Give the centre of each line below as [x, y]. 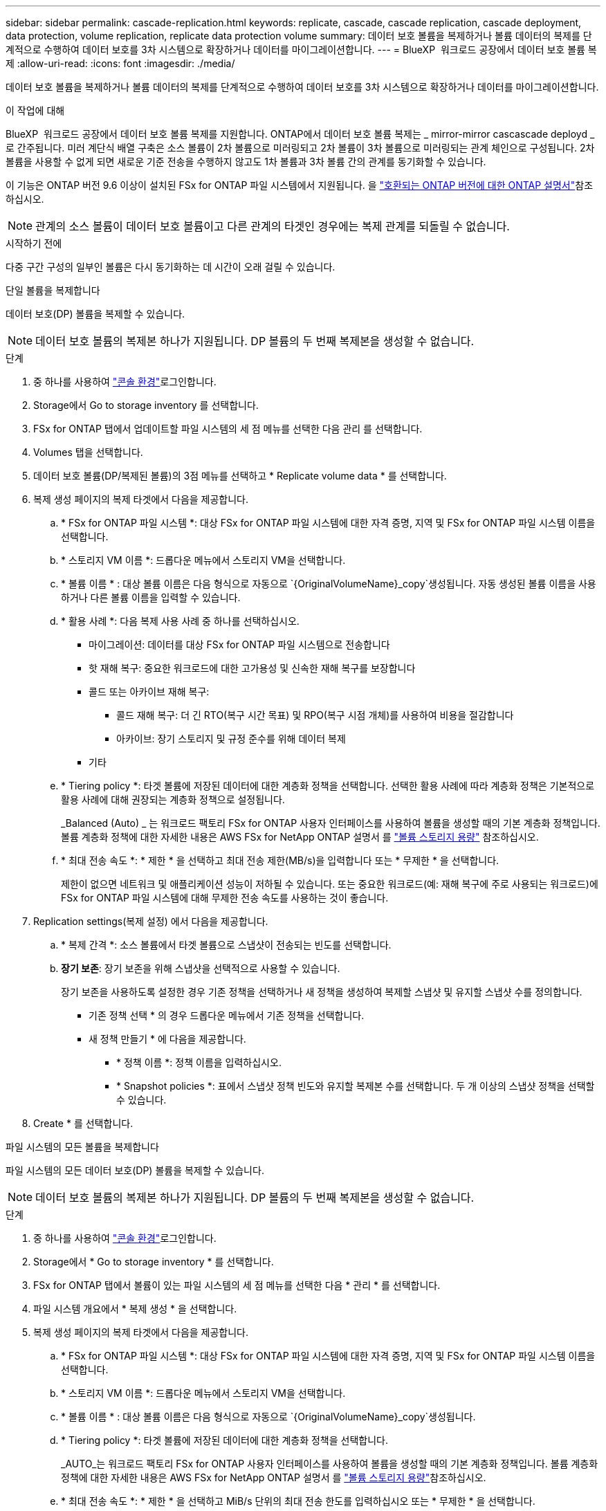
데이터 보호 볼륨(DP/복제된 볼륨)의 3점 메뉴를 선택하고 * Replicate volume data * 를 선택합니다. [240, 476]
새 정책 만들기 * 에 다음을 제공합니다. [167, 1039]
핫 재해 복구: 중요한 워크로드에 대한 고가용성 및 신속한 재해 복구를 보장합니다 [252, 668]
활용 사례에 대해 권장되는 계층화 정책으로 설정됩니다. [173, 799]
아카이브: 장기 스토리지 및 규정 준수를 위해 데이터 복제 [231, 739]
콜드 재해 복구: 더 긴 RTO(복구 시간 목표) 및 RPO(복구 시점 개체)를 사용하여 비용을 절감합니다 [315, 715]
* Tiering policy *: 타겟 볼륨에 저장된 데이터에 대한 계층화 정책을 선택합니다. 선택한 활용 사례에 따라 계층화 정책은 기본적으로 [328, 786]
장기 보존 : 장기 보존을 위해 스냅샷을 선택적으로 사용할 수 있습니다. [201, 968]
